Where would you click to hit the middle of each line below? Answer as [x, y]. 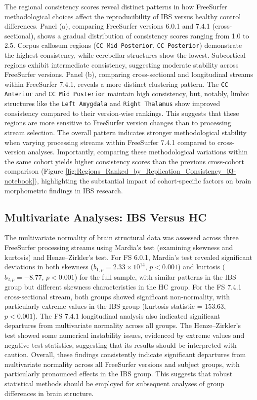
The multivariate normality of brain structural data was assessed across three [122, 237]
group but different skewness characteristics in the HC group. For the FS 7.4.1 [123, 287]
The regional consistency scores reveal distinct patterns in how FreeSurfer [116, 6]
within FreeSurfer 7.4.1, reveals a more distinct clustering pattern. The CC [116, 84]
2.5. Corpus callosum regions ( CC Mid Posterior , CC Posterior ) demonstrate [123, 45]
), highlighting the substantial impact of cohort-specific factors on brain [143, 180]
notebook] [20, 180]
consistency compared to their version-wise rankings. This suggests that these [122, 113]
